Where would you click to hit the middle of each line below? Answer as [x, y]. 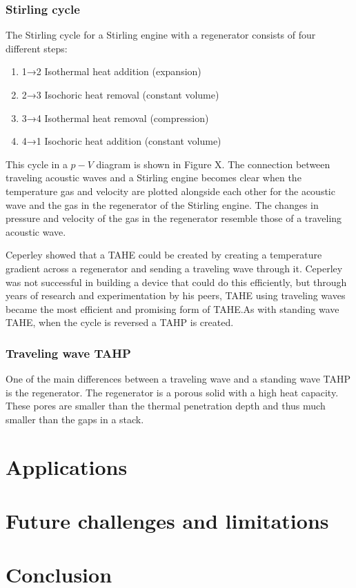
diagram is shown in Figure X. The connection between [213, 164]
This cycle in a [37, 164]
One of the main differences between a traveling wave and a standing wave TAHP [178, 379]
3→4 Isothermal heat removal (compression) [115, 118]
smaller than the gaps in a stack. [75, 419]
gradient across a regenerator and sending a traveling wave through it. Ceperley [174, 268]
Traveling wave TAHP [68, 353]
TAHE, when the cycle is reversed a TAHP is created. [120, 322]
